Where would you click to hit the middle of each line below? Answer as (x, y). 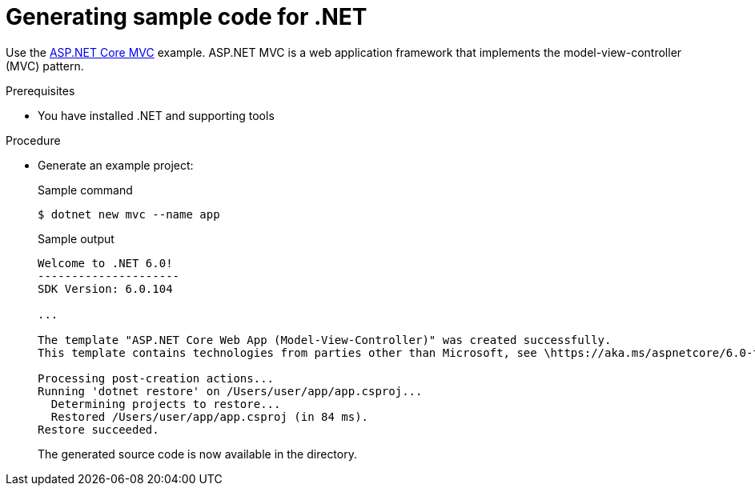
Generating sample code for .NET (187, 17)
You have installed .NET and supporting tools (156, 115)
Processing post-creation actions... (156, 378)
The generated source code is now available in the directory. (197, 454)
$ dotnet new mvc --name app (129, 214)
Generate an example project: (116, 165)
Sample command (85, 190)
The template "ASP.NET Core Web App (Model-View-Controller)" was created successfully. (325, 340)
